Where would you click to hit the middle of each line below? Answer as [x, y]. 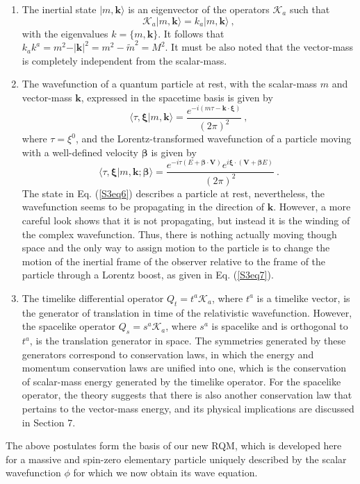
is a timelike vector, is [303, 298]
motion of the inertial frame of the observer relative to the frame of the [174, 261]
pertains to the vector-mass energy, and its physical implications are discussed [188, 409]
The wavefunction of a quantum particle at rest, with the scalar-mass [170, 84]
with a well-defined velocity [80, 152]
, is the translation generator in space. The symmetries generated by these [188, 341]
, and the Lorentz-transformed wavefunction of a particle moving [213, 139]
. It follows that [191, 33]
